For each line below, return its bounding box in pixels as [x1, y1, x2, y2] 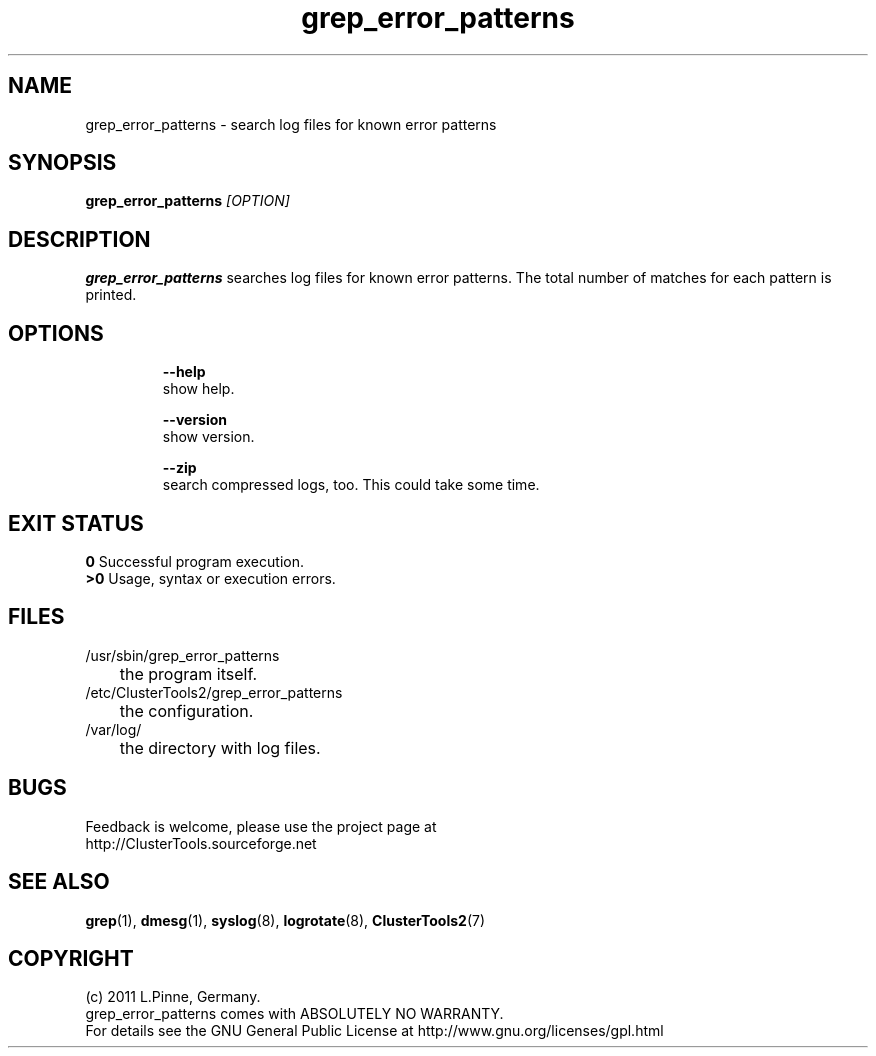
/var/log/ [85, 720, 142, 738]
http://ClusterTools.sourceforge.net [85, 834, 317, 852]
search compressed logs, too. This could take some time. [162, 476, 540, 494]
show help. [162, 380, 235, 398]
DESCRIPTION [8, 226, 151, 252]
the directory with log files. [119, 737, 321, 758]
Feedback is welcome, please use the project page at [85, 817, 437, 835]
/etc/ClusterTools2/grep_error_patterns [85, 683, 343, 701]
